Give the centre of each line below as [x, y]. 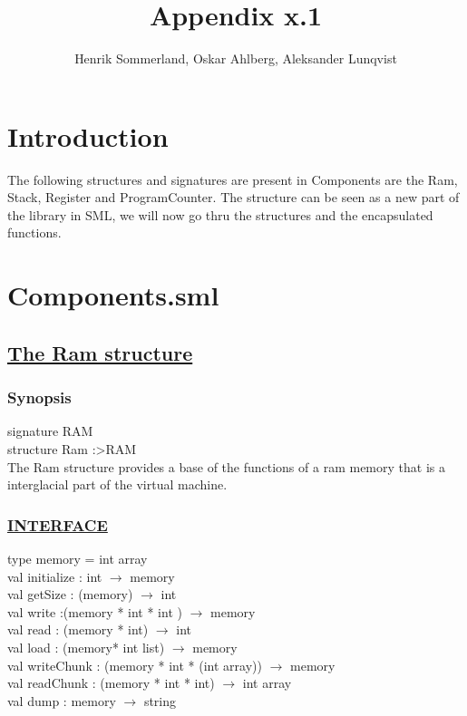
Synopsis [39, 397]
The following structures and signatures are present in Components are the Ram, [233, 179]
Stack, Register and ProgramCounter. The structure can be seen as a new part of [233, 197]
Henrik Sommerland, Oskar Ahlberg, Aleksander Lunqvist [236, 58]
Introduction [88, 135]
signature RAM [50, 431]
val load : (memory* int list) [86, 647]
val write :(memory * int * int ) [95, 611]
